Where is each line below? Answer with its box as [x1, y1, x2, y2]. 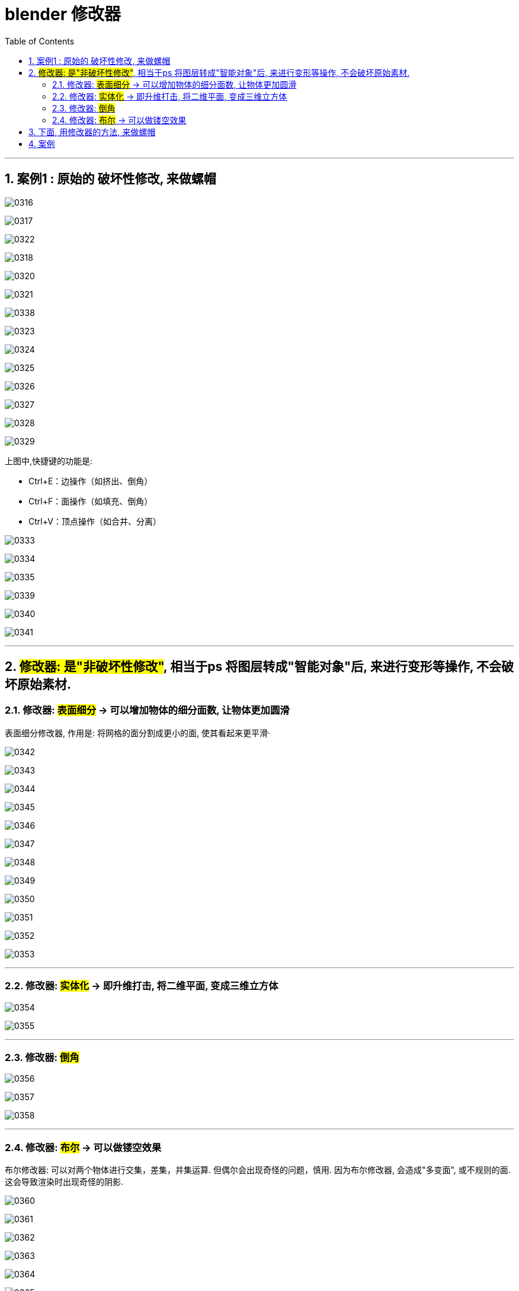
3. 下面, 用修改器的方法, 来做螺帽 [28, 126, 156, 137]
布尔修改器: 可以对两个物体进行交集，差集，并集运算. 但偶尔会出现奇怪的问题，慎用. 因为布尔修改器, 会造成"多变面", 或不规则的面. [5, 1165, 511, 1175]
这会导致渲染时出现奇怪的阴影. [5, 1177, 124, 1187]
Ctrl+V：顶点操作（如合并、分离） [28, 516, 161, 526]
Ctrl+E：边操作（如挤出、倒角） [28, 475, 153, 486]
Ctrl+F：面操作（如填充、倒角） [28, 496, 153, 506]
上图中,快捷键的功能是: [5, 455, 93, 466]
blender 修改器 [5, 4, 121, 24]
